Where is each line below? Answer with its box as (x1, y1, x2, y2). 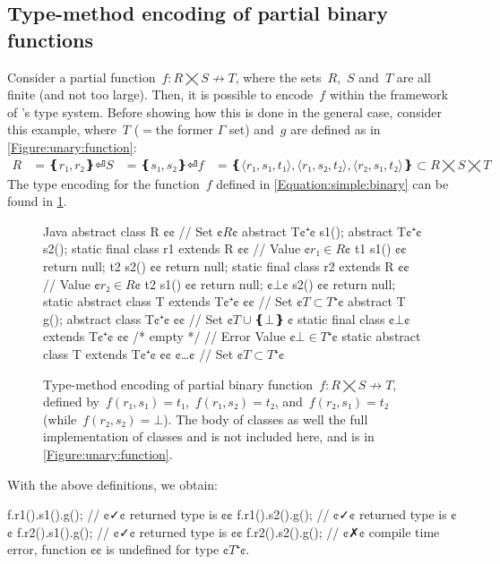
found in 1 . (7, 192, 67, 210)
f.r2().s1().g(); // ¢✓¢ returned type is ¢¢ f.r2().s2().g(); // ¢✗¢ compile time (16, 522, 440, 541)
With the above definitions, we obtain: (7, 474, 218, 493)
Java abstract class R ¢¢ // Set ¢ (43, 221, 223, 240)
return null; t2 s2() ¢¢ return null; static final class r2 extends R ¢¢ (43, 256, 409, 275)
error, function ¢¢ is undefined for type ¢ (7, 540, 229, 559)
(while (43, 409, 77, 428)
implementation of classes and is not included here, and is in (43, 427, 375, 446)
